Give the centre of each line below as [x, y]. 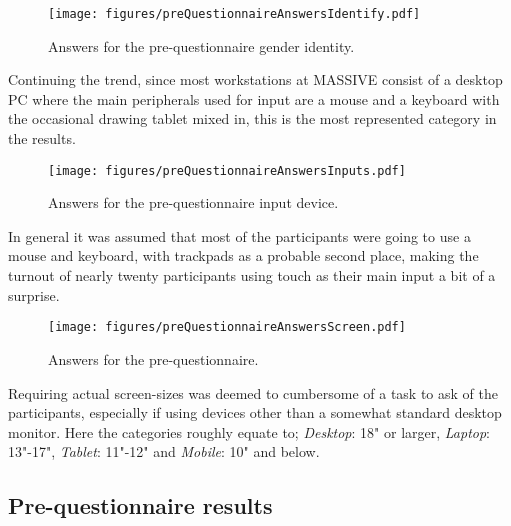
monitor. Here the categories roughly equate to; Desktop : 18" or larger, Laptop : [249, 431]
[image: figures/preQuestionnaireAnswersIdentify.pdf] [234, 14]
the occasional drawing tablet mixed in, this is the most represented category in [252, 118]
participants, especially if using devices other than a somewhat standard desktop [255, 412]
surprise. [34, 294]
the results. [42, 138]
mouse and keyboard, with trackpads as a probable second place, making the [243, 255]
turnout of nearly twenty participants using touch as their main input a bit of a [252, 275]
